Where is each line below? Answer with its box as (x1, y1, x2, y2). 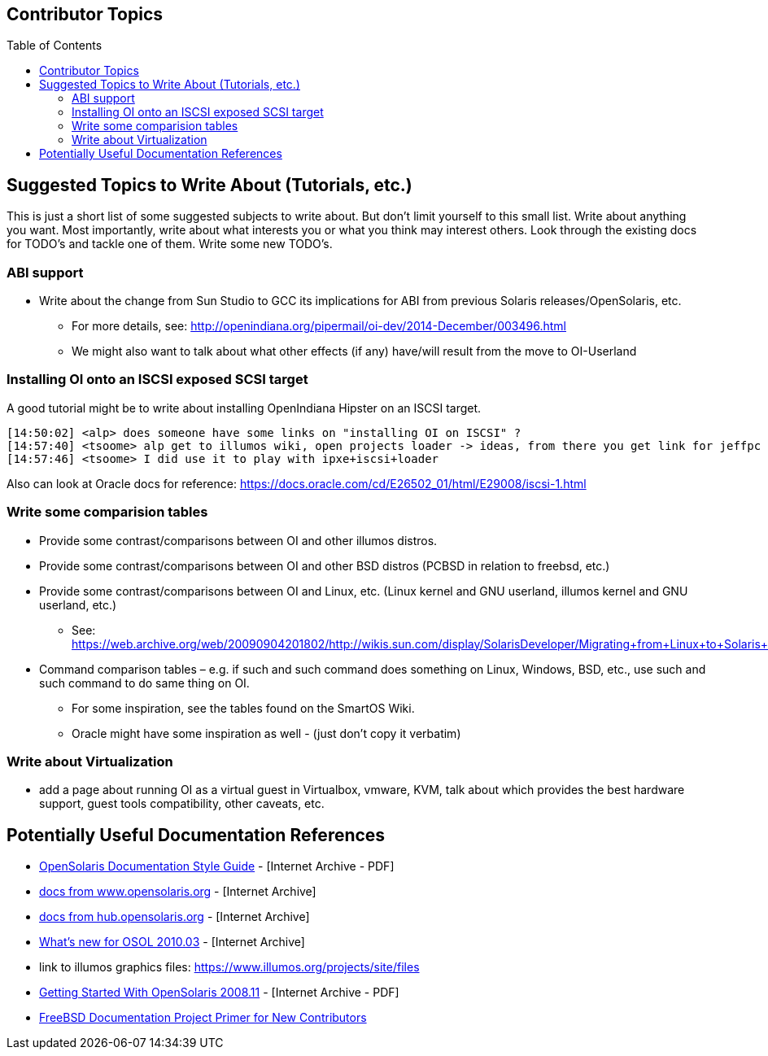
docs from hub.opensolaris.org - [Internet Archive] (39, 910, 310, 924)
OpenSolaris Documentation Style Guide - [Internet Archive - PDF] (39, 859, 395, 874)
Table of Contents (7, 38, 103, 53)
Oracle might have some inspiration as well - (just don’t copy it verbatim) (72, 726, 461, 740)
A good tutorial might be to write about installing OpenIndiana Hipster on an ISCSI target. (7, 400, 482, 415)
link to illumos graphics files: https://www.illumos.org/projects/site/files (39, 960, 420, 975)
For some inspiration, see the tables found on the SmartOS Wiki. (72, 700, 415, 715)
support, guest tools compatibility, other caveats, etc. (39, 796, 325, 811)
